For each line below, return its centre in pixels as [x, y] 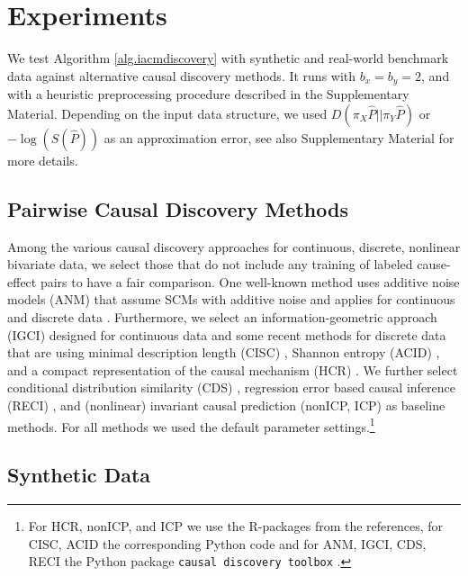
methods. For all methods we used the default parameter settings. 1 [191, 425]
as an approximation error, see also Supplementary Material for [279, 137]
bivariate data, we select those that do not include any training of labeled [210, 264]
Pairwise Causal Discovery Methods [178, 208]
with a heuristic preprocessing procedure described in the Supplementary [208, 94]
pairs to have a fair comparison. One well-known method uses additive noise [250, 281]
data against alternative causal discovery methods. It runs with [182, 75]
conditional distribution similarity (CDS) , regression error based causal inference [232, 387]
